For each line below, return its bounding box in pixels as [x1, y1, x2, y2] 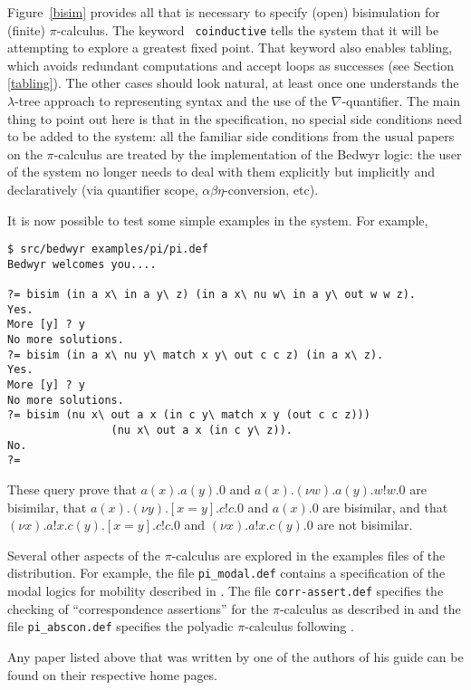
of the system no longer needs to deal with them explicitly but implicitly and [7, 162, 435, 181]
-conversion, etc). [224, 180, 319, 198]
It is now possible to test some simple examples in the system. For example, [7, 210, 428, 229]
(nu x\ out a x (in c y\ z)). [111, 424, 293, 437]
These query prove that [7, 480, 137, 499]
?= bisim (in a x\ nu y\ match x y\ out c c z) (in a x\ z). [7, 348, 384, 361]
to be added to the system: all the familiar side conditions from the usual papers [7, 127, 455, 146]
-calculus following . [245, 617, 354, 636]
